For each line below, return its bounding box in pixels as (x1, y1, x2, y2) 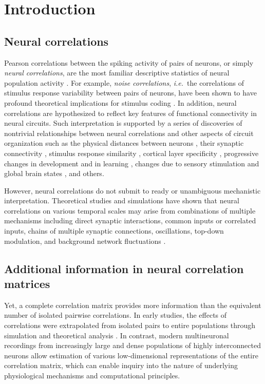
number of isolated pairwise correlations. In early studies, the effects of (4, 310, 227, 320)
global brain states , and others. (4, 168, 104, 179)
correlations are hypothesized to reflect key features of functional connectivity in (4, 107, 257, 118)
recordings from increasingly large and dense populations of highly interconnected (4, 340, 261, 351)
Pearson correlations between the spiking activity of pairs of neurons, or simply (4, 57, 254, 68)
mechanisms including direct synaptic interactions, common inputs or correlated (4, 215, 256, 226)
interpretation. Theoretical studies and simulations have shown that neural (4, 195, 239, 206)
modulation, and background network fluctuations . (4, 235, 166, 246)
